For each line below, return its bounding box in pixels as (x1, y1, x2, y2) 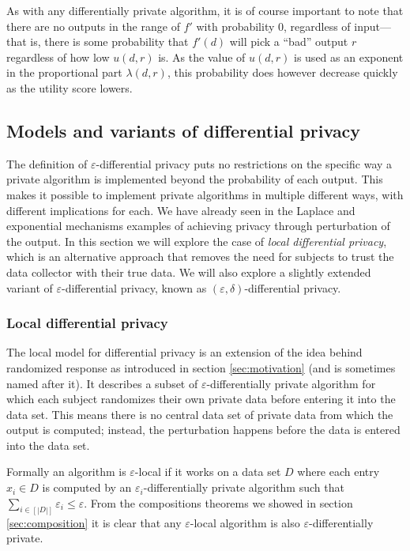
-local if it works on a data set (134, 463, 281, 480)
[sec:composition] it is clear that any (6, 514, 182, 530)
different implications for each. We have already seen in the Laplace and (6, 202, 355, 218)
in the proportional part (6, 64, 122, 81)
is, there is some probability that (30, 33, 189, 50)
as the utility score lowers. (6, 79, 133, 96)
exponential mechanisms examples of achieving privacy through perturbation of (6, 217, 390, 234)
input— (354, 17, 391, 34)
